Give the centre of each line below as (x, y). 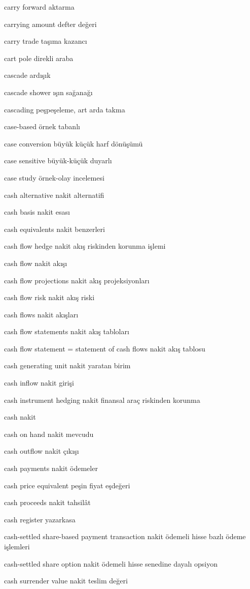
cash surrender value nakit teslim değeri (66, 581)
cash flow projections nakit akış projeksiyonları (77, 280)
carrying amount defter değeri (50, 24)
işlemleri (17, 546)
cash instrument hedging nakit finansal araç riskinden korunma (102, 400)
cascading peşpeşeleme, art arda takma (65, 109)
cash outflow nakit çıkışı (42, 451)
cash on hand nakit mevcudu (49, 434)
